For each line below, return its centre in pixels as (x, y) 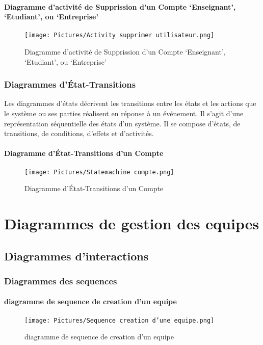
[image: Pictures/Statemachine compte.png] (99, 172)
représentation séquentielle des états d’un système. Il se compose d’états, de (122, 123)
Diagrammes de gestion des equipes (132, 223)
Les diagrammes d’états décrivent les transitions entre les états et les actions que (130, 103)
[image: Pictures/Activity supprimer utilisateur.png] (120, 35)
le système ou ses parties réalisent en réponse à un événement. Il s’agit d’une (124, 113)
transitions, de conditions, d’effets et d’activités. (79, 133)
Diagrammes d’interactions (76, 256)
